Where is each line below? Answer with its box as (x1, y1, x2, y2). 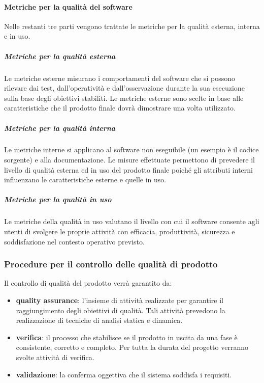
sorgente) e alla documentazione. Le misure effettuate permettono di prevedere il (4, 154, 255, 165)
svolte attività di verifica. (16, 351, 94, 362)
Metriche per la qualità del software (4, 1, 133, 12)
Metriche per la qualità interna (4, 122, 116, 133)
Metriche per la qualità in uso (4, 194, 112, 205)
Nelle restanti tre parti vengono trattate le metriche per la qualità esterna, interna (4, 20, 260, 31)
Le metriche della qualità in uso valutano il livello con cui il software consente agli (4, 216, 259, 227)
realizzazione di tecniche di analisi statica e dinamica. (16, 315, 183, 325)
